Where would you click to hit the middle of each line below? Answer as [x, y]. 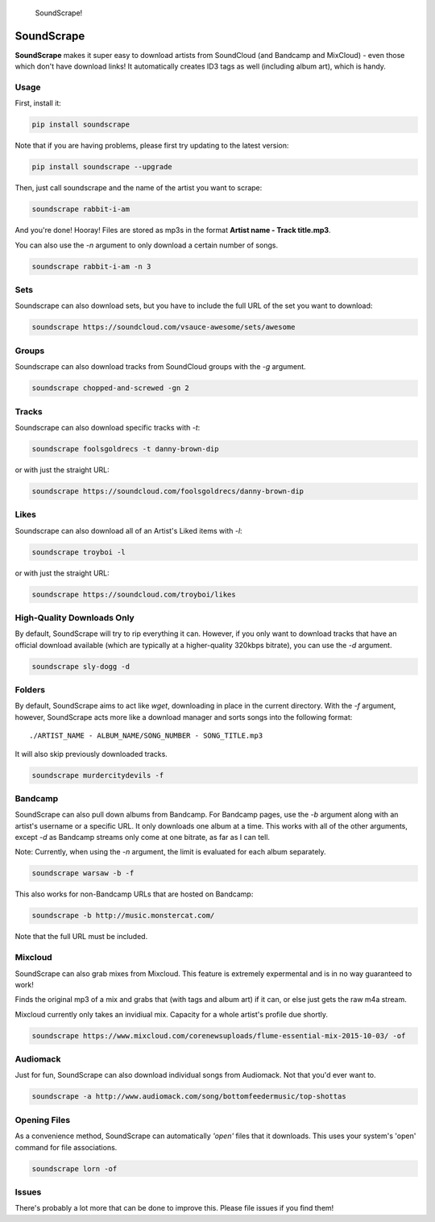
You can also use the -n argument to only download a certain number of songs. [146, 245]
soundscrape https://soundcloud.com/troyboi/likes [134, 594]
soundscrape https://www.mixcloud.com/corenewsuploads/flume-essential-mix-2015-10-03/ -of [219, 1035]
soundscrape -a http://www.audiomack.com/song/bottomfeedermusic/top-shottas [189, 1097]
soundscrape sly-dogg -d [81, 666]
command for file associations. [66, 1147]
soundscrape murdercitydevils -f [98, 775]
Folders [30, 690]
